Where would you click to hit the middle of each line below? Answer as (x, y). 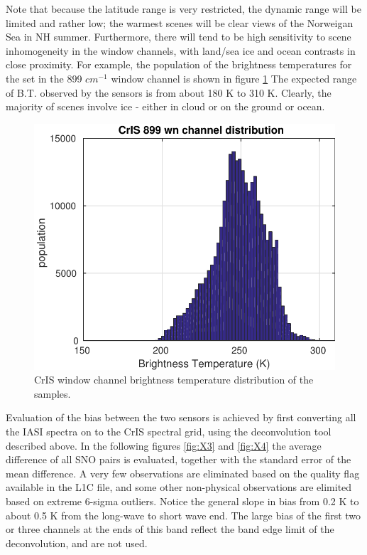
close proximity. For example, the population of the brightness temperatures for (179, 64)
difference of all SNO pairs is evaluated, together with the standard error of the (179, 459)
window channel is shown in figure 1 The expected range (234, 78)
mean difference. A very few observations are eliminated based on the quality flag (183, 473)
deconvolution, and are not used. (77, 543)
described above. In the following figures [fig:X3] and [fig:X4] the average (164, 445)
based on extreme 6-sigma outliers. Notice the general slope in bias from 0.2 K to (182, 501)
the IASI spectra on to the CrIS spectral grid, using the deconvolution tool (169, 431)
